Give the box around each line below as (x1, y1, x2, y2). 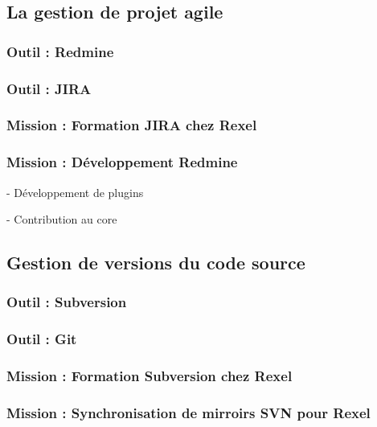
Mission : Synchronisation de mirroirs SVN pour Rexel (6, 402, 371, 422)
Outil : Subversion (6, 292, 127, 312)
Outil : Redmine (6, 41, 114, 61)
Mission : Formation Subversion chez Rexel (6, 366, 293, 386)
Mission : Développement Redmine (6, 152, 238, 172)
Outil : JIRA (6, 78, 92, 98)
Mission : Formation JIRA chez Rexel (6, 115, 257, 135)
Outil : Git (6, 329, 77, 349)
